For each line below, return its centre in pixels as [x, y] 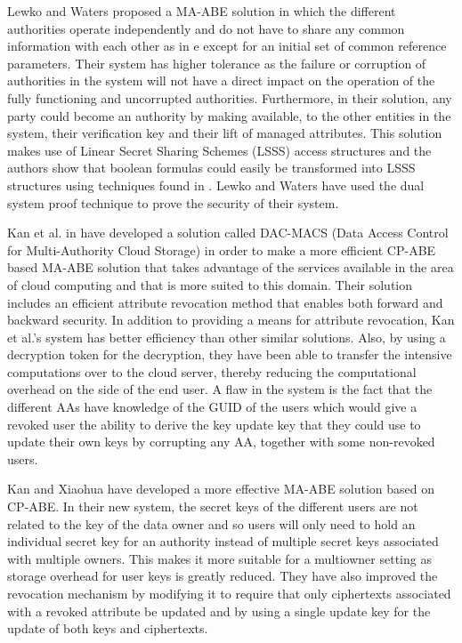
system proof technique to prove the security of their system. [173, 202]
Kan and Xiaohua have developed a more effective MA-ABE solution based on [221, 489]
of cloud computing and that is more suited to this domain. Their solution [210, 284]
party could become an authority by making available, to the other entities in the [229, 115]
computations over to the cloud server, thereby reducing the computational [212, 371]
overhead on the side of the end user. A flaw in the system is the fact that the [220, 389]
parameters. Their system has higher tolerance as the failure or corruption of [217, 63]
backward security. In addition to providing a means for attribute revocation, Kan [231, 320]
